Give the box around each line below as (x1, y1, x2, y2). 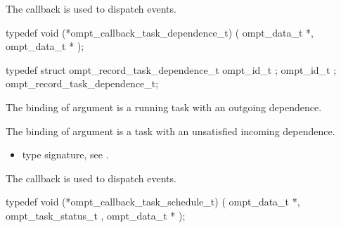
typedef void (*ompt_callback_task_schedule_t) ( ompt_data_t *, (6, 194, 300, 209)
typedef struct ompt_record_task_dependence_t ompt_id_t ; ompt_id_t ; (6, 62, 337, 77)
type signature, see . (22, 147, 109, 162)
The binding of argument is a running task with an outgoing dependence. (6, 99, 322, 114)
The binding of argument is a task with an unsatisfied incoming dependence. (6, 123, 335, 138)
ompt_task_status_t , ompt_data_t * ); (6, 208, 186, 222)
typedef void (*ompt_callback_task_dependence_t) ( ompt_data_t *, (6, 25, 314, 39)
